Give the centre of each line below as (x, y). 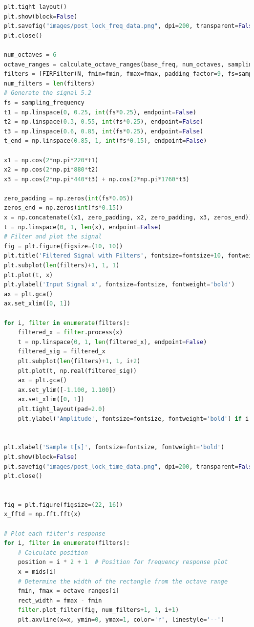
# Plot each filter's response (55, 533)
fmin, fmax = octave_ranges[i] (69, 591)
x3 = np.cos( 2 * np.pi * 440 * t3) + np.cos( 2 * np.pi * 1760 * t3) (97, 179)
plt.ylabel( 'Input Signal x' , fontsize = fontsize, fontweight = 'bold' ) (119, 285)
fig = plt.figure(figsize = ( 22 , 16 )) (63, 505)
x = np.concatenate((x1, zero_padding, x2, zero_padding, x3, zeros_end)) (128, 218)
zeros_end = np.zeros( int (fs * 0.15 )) (63, 208)
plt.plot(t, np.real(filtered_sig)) (77, 371)
